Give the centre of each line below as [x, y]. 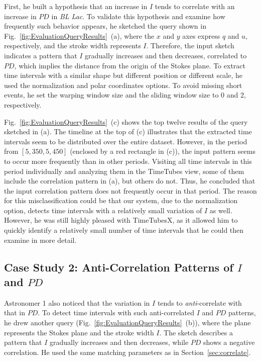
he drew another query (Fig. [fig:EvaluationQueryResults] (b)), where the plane [127, 323]
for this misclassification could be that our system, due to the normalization [121, 200]
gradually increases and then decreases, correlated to [166, 55]
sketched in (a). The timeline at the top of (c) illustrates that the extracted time [128, 131]
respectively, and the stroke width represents [73, 46]
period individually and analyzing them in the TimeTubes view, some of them [124, 171]
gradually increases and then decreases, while [119, 342]
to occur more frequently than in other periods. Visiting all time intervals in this [128, 161]
